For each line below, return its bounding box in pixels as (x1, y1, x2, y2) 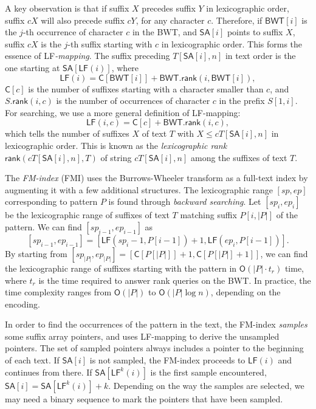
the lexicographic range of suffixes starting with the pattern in (5, 261, 237, 274)
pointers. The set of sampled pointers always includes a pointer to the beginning (5, 342, 304, 354)
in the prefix (219, 94, 265, 107)
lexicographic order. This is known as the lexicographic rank (5, 139, 227, 151)
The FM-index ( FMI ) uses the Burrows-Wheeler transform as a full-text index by (5, 171, 308, 184)
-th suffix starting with (67, 37, 153, 50)
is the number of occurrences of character (56, 94, 210, 107)
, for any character (136, 13, 205, 26)
